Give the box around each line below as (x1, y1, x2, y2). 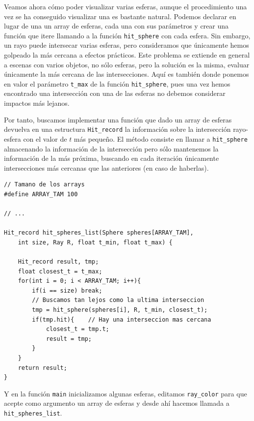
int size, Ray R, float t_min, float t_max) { (18, 239, 173, 246)
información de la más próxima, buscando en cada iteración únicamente (4, 153, 219, 163)
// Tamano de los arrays (4, 181, 85, 188)
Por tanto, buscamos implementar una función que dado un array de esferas (4, 114, 232, 124)
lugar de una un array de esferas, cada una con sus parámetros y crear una (4, 21, 229, 31)
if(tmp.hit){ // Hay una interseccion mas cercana (32, 316, 211, 323)
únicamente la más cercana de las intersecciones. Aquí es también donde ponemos (4, 69, 249, 79)
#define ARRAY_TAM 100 (4, 190, 78, 198)
